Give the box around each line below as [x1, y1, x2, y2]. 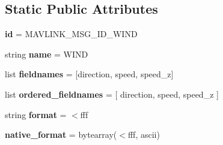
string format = [5, 108, 67, 120]
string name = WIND [5, 47, 88, 60]
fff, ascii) [127, 128, 160, 141]
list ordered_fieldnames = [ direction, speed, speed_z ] [5, 87, 219, 100]
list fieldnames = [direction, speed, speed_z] [5, 68, 174, 80]
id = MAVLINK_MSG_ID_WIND [5, 28, 138, 40]
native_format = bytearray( [5, 128, 117, 141]
